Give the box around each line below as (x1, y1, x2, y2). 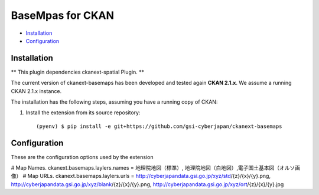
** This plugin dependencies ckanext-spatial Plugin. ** (11, 68, 145, 75)
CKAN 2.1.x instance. (11, 87, 62, 94)
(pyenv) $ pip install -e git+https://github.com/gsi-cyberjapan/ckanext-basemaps (36, 123, 282, 130)
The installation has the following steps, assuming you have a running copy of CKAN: (11, 98, 218, 105)
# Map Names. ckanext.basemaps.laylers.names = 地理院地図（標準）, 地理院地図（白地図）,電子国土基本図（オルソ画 (11, 164, 301, 171)
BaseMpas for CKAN (11, 9, 115, 22)
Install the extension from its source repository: (25, 109, 141, 116)
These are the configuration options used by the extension (11, 153, 154, 160)
